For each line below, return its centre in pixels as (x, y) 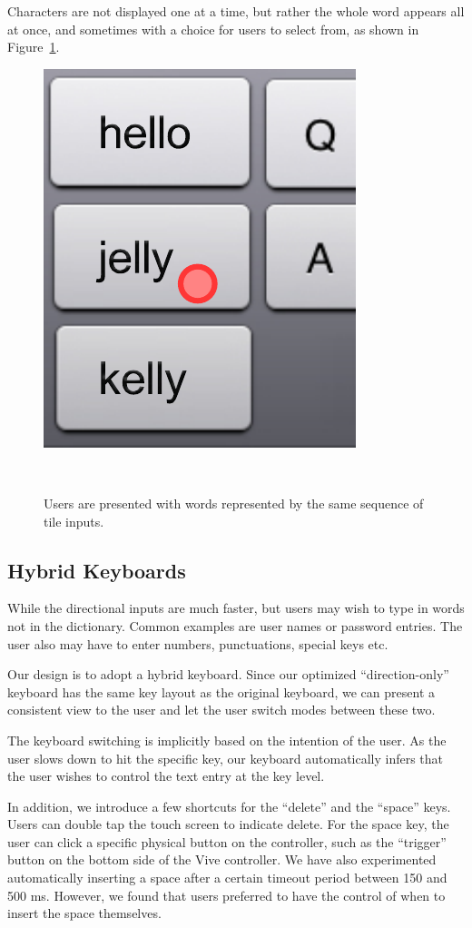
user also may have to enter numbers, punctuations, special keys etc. (198, 643)
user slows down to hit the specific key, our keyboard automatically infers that (226, 758)
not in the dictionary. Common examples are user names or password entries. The (235, 625)
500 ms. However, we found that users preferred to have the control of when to (226, 895)
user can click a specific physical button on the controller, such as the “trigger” (227, 841)
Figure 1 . (34, 47)
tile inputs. (74, 521)
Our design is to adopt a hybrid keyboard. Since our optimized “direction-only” (228, 674)
